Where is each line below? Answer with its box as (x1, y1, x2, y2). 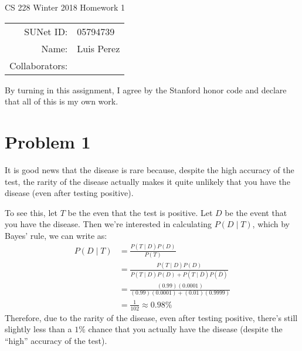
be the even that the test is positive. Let (67, 206, 213, 218)
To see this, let (5, 206, 57, 218)
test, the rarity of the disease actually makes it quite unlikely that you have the (5, 175, 290, 187)
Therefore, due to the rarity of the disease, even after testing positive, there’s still (5, 311, 298, 323)
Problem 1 (5, 129, 91, 153)
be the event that (225, 206, 287, 218)
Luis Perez (77, 41, 120, 55)
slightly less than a (5, 323, 72, 335)
